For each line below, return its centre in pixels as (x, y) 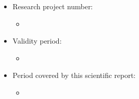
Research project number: (53, 6)
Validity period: (37, 41)
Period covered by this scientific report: (74, 75)
